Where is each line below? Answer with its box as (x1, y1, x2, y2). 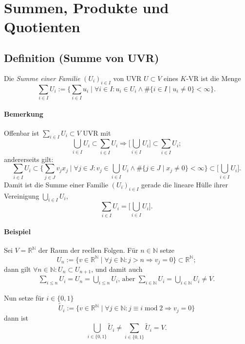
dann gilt (4, 264, 31, 274)
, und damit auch (91, 264, 143, 274)
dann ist (4, 312, 28, 323)
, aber (118, 276, 135, 283)
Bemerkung (4, 109, 43, 119)
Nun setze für (4, 293, 44, 303)
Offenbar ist (4, 127, 39, 138)
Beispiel (4, 226, 31, 237)
